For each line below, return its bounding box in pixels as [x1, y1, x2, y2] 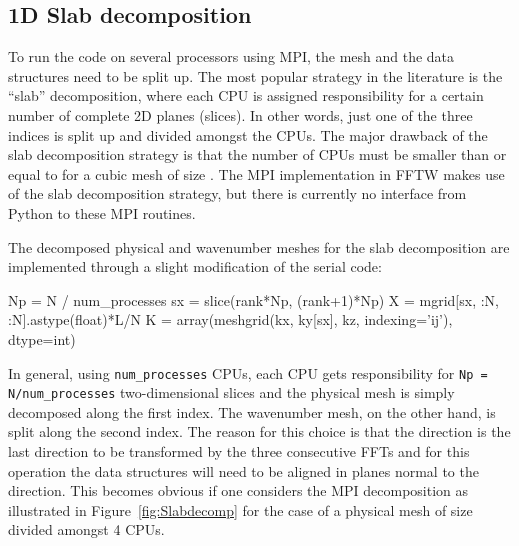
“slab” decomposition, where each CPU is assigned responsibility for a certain [8, 85, 484, 106]
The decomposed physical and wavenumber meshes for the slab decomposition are [8, 236, 510, 257]
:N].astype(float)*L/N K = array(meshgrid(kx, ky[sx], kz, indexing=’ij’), [8, 309, 453, 330]
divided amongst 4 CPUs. [8, 519, 165, 540]
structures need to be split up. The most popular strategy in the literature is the [8, 65, 503, 86]
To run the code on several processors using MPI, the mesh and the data [8, 46, 455, 67]
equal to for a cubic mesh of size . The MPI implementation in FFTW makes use [8, 163, 505, 184]
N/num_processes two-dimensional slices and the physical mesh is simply [8, 382, 455, 403]
